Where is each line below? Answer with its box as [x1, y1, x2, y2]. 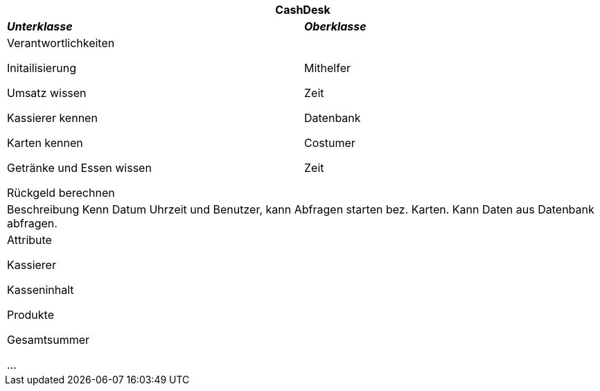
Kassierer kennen [7, 111, 98, 125]
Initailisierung [7, 61, 76, 75]
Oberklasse [304, 19, 367, 33]
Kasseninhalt [7, 283, 74, 297]
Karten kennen [7, 136, 83, 150]
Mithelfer [304, 61, 351, 75]
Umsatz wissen [7, 86, 87, 100]
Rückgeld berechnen [7, 186, 115, 200]
